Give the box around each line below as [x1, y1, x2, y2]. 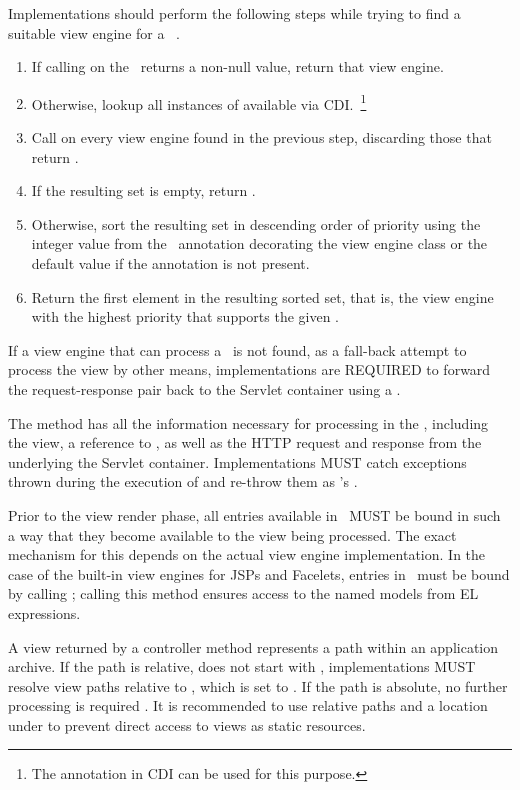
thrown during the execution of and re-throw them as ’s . [8, 471, 358, 492]
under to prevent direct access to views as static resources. [8, 714, 366, 735]
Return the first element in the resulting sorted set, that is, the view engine [31, 286, 494, 307]
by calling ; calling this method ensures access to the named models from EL [8, 583, 479, 604]
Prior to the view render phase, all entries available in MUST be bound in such [8, 504, 501, 525]
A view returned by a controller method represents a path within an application [8, 636, 499, 657]
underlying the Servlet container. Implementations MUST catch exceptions [8, 451, 467, 472]
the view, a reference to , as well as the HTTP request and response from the [8, 432, 482, 453]
